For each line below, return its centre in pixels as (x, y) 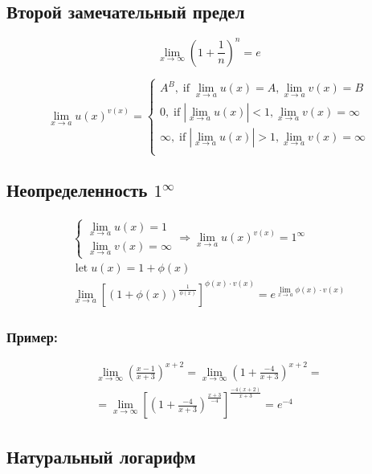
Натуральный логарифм (101, 456)
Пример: (32, 336)
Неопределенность (77, 190)
